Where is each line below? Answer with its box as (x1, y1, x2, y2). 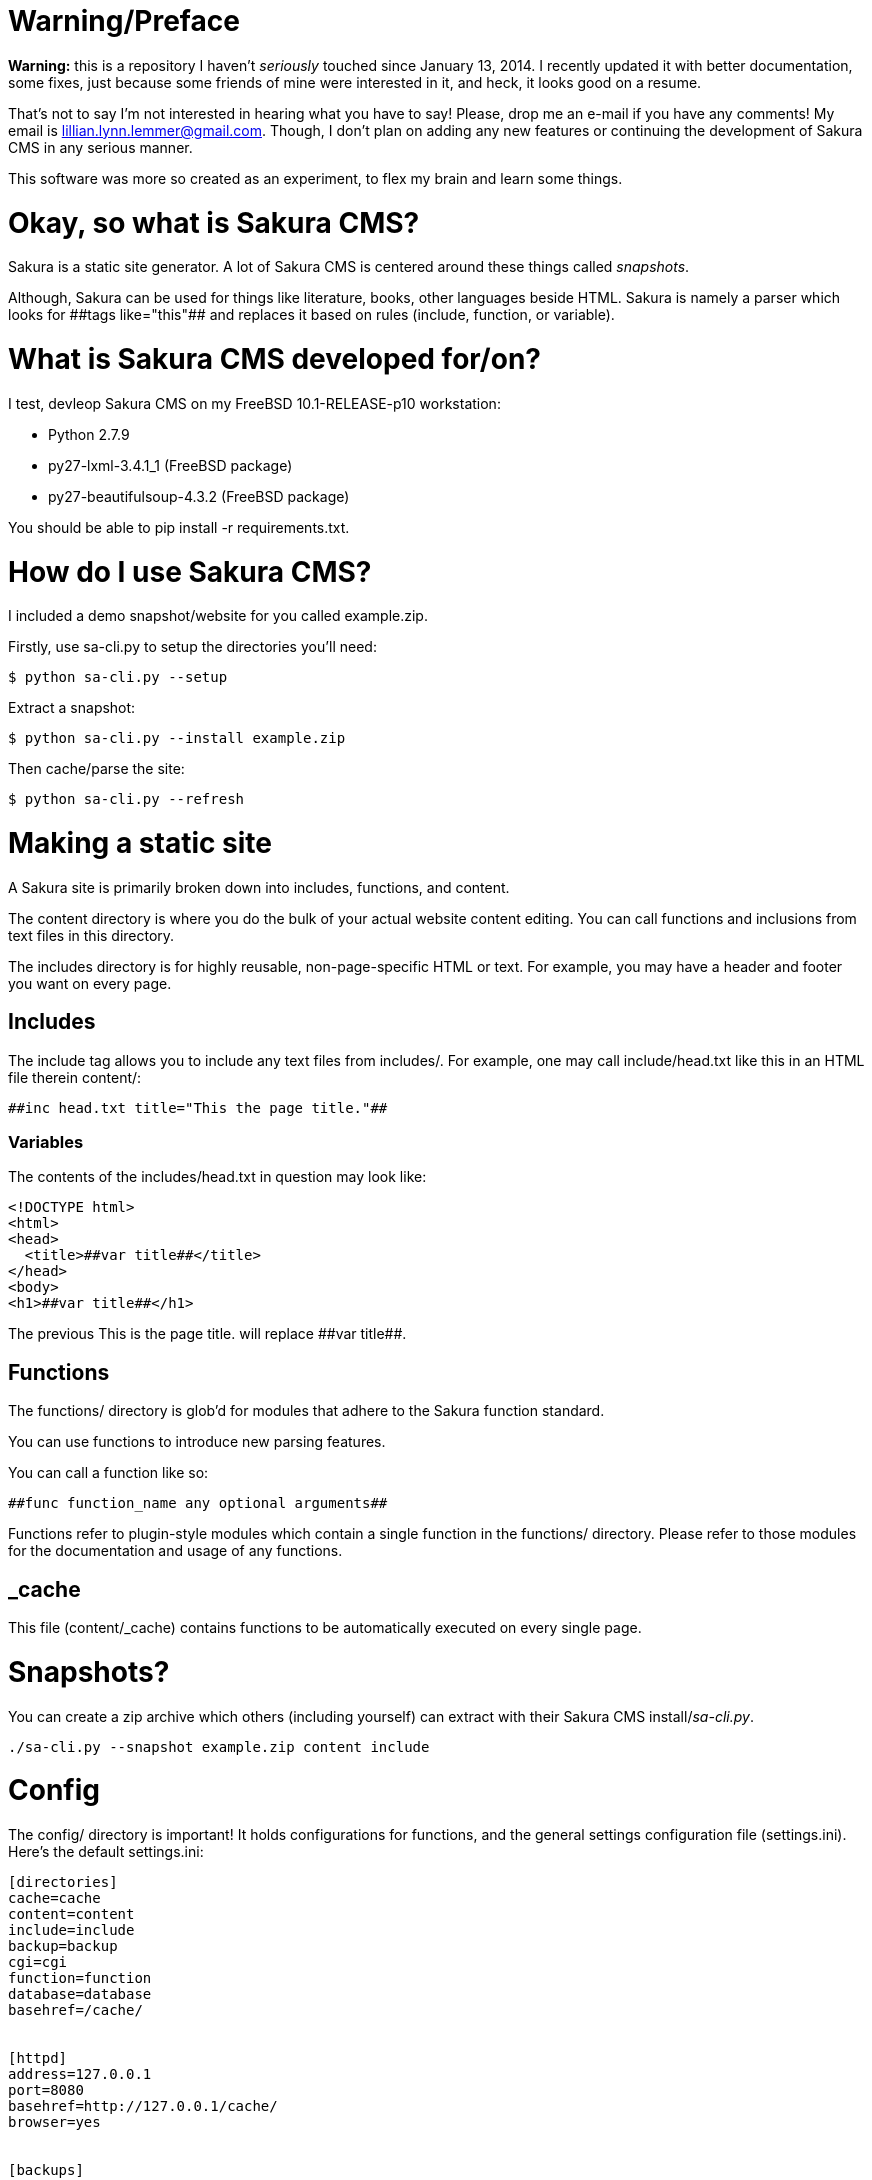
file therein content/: (8, 1068, 142, 1086)
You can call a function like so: (8, 1464, 209, 1482)
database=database (8, 1986, 152, 2003)
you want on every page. (8, 974, 172, 992)
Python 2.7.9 (48, 425, 130, 443)
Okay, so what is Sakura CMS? (8, 205, 420, 240)
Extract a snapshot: (8, 699, 136, 717)
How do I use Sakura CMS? (8, 554, 372, 589)
